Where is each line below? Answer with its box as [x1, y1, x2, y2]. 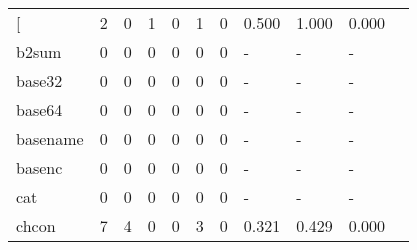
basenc [16, 156, 63, 179]
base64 [16, 98, 63, 121]
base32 [16, 69, 63, 92]
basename [16, 127, 84, 150]
